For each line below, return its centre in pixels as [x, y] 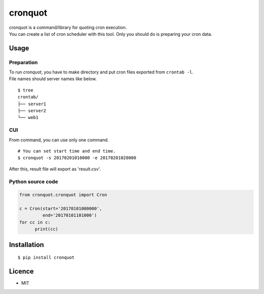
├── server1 [32, 104]
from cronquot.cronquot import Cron [63, 195]
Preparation [23, 62]
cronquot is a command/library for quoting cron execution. [68, 27]
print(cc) [47, 229]
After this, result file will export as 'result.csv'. [55, 169]
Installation [26, 245]
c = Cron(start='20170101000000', [61, 209]
